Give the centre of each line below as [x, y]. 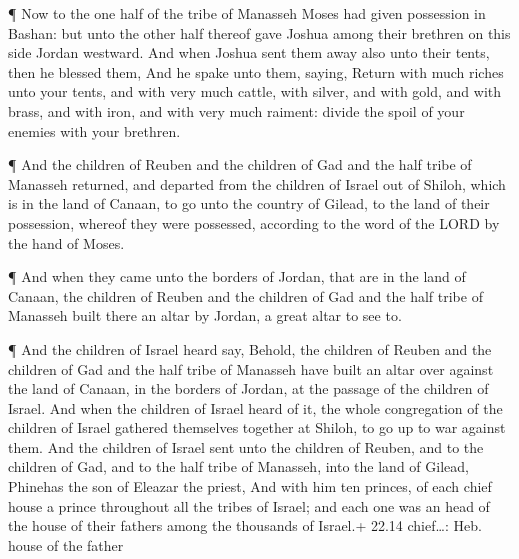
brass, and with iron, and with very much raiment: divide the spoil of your [236, 110]
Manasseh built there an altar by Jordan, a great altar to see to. [205, 315]
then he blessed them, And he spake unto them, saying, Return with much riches [256, 71]
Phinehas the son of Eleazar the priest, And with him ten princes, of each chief [250, 486]
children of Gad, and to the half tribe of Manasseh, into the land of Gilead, [238, 466]
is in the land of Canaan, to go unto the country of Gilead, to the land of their [249, 203]
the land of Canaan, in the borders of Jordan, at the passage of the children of [248, 388]
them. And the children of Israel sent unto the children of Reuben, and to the [246, 446]
